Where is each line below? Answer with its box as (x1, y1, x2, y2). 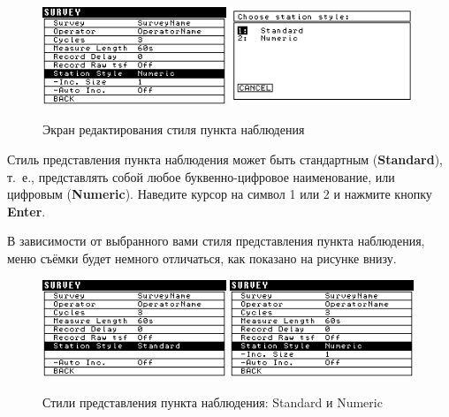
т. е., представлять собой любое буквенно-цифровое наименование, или (7, 167, 395, 186)
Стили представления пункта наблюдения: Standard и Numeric (42, 392, 383, 411)
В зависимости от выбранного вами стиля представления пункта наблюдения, (7, 231, 425, 250)
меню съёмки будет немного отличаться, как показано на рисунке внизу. (7, 248, 397, 267)
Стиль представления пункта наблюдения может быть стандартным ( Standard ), (7, 149, 443, 168)
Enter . (7, 201, 46, 220)
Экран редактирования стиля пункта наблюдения (42, 120, 305, 139)
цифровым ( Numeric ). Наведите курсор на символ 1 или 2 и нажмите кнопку (7, 185, 432, 203)
